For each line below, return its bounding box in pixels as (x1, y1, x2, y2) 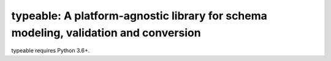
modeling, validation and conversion (11, 26, 202, 39)
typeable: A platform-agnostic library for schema (11, 9, 268, 22)
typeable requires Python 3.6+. (11, 47, 90, 54)
